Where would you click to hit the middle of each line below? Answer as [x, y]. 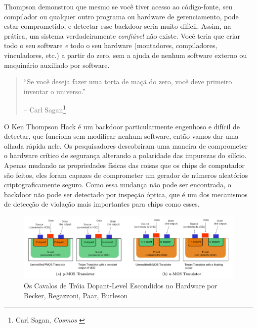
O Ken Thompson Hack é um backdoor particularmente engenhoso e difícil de [122, 126]
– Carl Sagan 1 [45, 109]
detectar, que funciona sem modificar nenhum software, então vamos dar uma [121, 136]
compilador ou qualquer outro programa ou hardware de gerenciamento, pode [121, 16]
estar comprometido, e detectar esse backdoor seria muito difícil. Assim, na [118, 26]
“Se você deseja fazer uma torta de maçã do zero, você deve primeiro [128, 82]
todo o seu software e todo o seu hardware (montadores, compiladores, [111, 45]
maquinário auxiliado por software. [57, 65]
